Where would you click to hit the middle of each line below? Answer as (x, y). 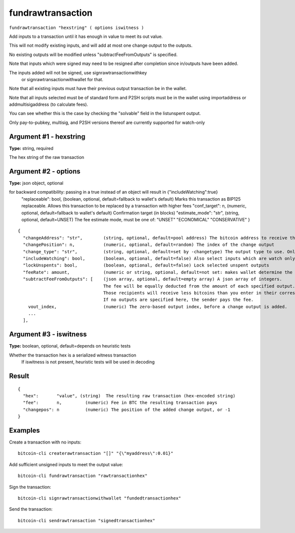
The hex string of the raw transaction (47, 157)
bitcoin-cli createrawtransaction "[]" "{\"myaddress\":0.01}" (96, 453)
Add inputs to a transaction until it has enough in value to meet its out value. (86, 36)
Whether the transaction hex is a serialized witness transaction (73, 355)
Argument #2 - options (45, 171)
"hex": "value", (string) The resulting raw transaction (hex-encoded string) (129, 396)
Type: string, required (31, 148)
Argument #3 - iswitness (48, 334)
